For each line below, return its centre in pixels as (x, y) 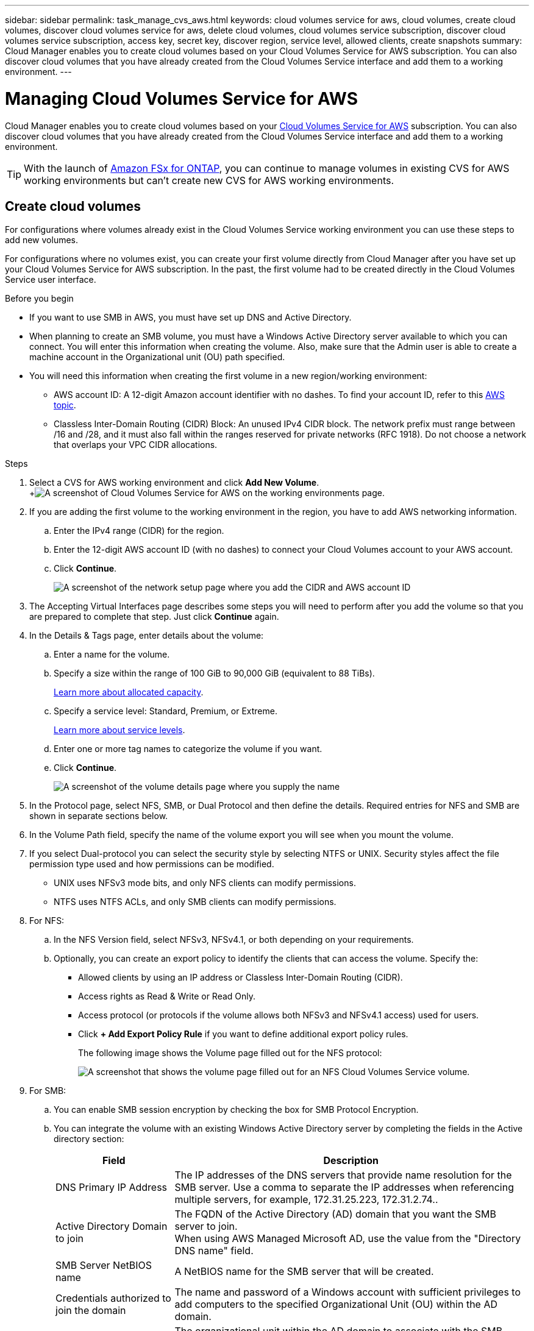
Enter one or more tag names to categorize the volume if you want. (188, 749)
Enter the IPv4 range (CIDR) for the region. (139, 531)
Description (351, 1161)
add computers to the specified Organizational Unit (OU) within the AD (336, 1304)
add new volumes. (42, 240)
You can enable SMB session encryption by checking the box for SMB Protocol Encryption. (236, 1110)
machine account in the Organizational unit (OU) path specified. (157, 357)
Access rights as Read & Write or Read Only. (167, 996)
